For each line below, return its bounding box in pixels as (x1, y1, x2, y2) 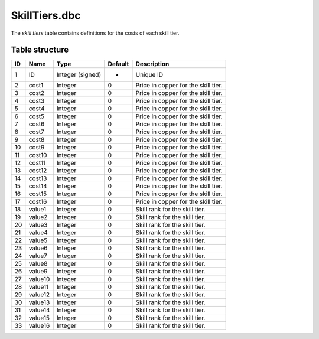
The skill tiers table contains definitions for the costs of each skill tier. (11, 30, 180, 37)
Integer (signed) (56, 71, 102, 79)
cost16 (28, 198, 47, 206)
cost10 (28, 151, 47, 159)
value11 (28, 283, 49, 291)
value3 (28, 221, 48, 229)
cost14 (28, 182, 47, 190)
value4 (28, 229, 48, 237)
